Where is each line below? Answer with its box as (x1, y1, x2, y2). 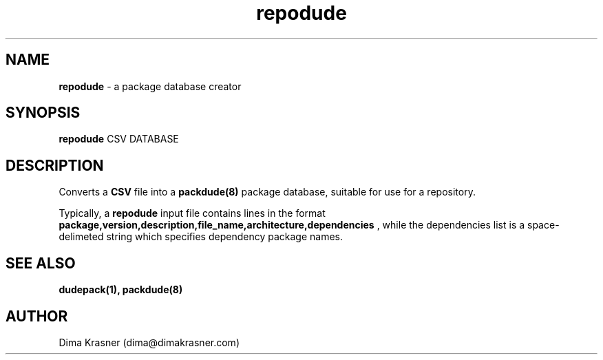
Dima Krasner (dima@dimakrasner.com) (59, 336, 240, 348)
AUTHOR (6, 307, 68, 325)
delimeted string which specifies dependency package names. (59, 231, 343, 243)
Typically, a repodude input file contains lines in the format (59, 207, 326, 220)
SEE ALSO (6, 254, 76, 272)
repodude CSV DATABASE (59, 133, 179, 145)
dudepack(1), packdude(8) (59, 284, 183, 296)
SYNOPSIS (6, 104, 81, 122)
